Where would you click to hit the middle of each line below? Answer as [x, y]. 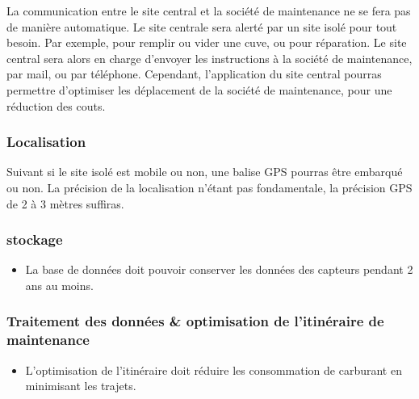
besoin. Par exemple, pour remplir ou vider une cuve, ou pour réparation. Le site [207, 42]
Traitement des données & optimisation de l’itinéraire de [195, 321]
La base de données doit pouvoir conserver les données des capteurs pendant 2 [219, 269]
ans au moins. [59, 285]
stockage [35, 239]
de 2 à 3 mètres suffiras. [65, 203]
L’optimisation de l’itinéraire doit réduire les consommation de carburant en [214, 370]
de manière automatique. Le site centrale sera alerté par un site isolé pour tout [202, 26]
